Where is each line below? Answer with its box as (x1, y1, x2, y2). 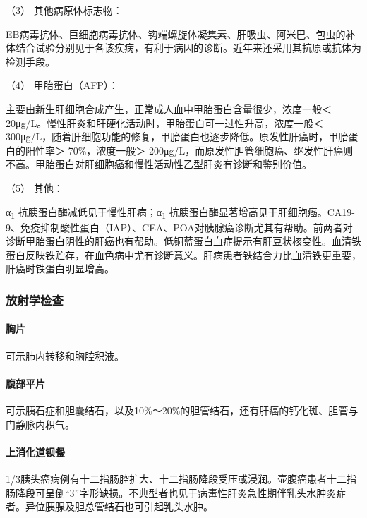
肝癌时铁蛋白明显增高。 (6, 261, 114, 276)
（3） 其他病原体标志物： (6, 3, 123, 17)
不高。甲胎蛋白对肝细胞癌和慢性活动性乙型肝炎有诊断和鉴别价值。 (6, 157, 312, 171)
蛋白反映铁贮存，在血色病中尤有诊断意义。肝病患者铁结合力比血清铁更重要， (6, 247, 361, 262)
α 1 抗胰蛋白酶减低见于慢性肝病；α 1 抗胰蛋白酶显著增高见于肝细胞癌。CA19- (6, 204, 355, 221)
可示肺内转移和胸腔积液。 (6, 348, 124, 363)
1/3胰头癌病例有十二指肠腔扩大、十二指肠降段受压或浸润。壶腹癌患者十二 (6, 471, 347, 486)
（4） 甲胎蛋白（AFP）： (6, 78, 119, 92)
